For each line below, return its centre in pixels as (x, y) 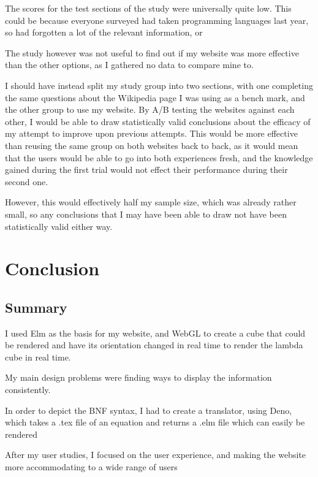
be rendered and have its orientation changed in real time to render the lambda (154, 345)
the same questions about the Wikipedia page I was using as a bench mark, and (155, 97)
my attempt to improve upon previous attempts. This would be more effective (151, 133)
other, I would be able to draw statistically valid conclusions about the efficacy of (158, 121)
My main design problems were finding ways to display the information (138, 377)
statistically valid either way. (59, 226)
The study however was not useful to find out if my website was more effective (152, 52)
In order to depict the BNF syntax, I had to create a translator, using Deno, (149, 410)
